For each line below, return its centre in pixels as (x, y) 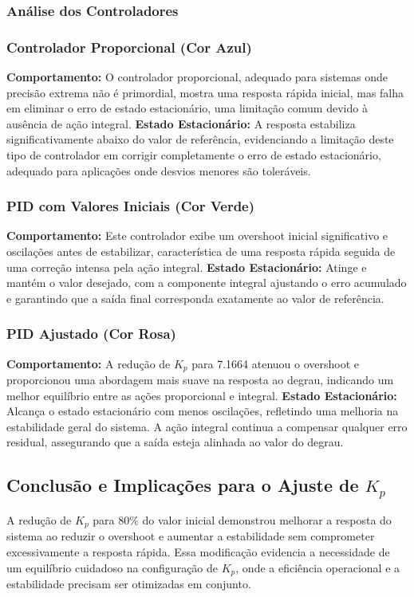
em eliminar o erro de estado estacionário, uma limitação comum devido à (187, 108)
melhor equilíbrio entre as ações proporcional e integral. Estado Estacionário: (202, 395)
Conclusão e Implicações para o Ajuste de (183, 485)
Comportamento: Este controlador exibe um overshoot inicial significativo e (197, 236)
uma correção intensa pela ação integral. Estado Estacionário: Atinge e (187, 267)
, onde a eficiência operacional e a (318, 567)
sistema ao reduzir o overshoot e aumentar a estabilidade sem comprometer (191, 536)
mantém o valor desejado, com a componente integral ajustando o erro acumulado (207, 283)
